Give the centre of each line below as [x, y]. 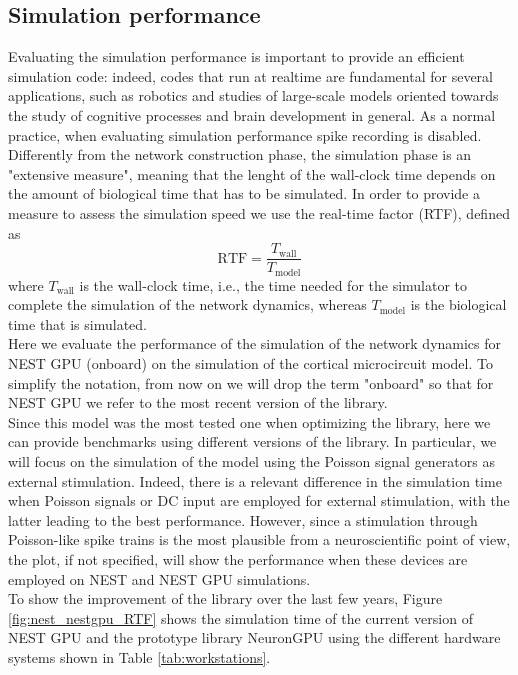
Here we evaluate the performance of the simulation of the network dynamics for [255, 343]
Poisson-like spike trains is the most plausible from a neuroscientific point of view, [259, 539]
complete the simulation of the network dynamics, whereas [187, 304]
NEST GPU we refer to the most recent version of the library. [198, 402]
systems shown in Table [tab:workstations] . [139, 656]
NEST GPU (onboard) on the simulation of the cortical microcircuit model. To [250, 363]
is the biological [458, 304]
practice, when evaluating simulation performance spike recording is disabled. [245, 134]
